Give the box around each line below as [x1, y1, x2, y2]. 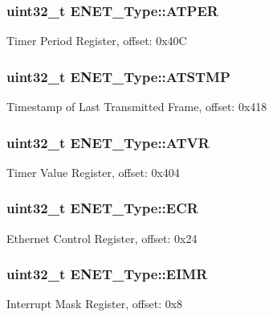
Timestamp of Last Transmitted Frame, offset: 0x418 [6, 98, 267, 115]
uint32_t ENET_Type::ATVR [6, 132, 210, 152]
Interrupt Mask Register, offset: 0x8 [6, 295, 183, 312]
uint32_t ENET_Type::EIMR [6, 264, 208, 284]
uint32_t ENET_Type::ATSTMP [6, 66, 230, 86]
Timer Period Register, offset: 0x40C [6, 32, 187, 49]
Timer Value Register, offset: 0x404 [6, 163, 180, 180]
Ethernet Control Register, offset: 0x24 [6, 229, 198, 246]
